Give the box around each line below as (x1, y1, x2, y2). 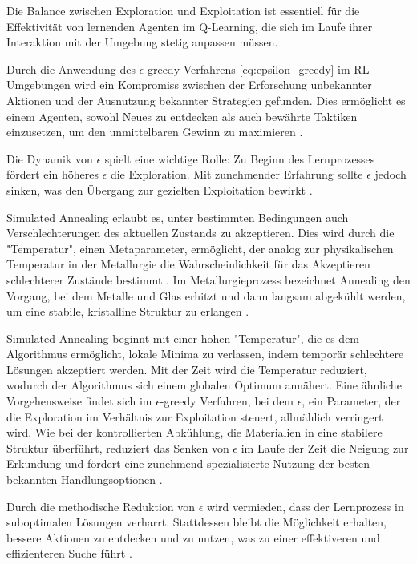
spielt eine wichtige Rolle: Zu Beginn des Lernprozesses (104, 150, 375, 167)
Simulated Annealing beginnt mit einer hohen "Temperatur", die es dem (6, 329, 360, 346)
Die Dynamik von (6, 150, 93, 167)
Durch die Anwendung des (6, 60, 136, 77)
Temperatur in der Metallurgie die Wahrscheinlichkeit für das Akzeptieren (6, 256, 370, 272)
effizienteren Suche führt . (6, 545, 132, 562)
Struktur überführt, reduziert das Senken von (6, 439, 229, 456)
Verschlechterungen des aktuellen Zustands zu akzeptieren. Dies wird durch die (6, 224, 395, 241)
